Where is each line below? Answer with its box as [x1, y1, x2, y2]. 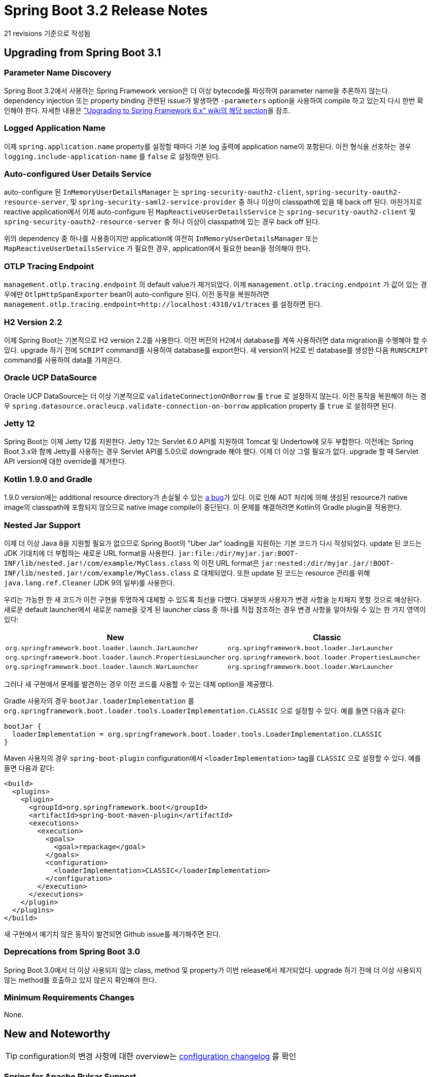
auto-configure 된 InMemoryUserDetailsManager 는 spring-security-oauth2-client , [4, 188, 304, 197]
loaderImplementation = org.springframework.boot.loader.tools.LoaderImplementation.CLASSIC [12, 730, 383, 738]
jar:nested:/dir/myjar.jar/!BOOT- [261, 559, 394, 567]
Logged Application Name [4, 123, 106, 133]
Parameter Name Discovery [4, 67, 111, 78]
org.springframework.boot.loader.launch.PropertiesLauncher [5, 653, 226, 661]
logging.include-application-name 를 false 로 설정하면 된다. [4, 152, 220, 161]
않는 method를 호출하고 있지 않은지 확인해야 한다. [4, 975, 157, 984]
